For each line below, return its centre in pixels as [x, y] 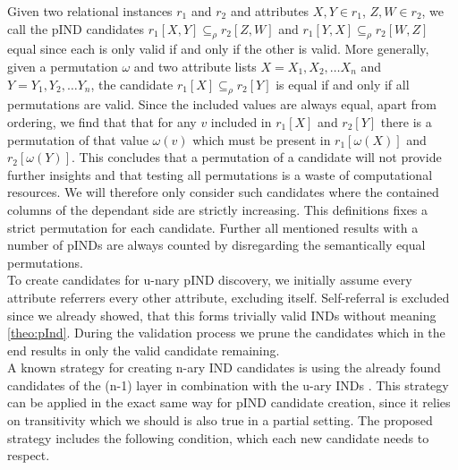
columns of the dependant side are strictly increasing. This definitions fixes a [218, 209]
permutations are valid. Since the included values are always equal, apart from [222, 104]
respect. [29, 455]
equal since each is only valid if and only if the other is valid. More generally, [218, 49]
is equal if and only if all [343, 84]
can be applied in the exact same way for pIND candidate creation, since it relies [229, 402]
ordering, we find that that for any [102, 121]
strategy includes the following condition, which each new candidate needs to [218, 437]
